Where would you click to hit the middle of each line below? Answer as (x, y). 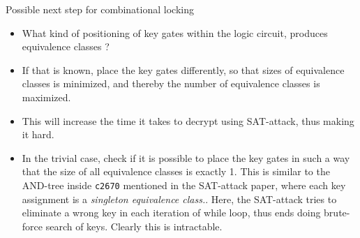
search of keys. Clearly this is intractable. (134, 226)
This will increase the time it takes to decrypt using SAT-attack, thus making (188, 120)
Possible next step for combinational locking (100, 9)
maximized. (46, 97)
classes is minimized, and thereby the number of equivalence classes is (171, 83)
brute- (337, 213)
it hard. (38, 134)
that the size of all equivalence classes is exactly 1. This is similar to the (176, 171)
